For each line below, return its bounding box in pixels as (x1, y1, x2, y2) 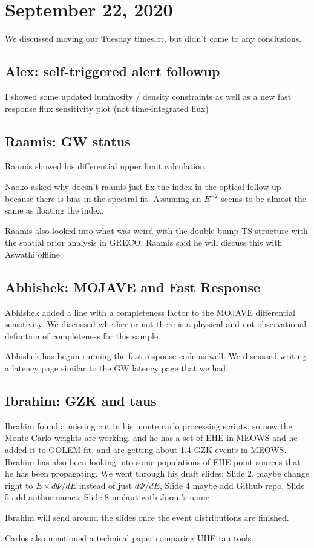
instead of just (79, 478, 132, 491)
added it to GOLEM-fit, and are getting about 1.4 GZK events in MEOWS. (5, 443, 287, 456)
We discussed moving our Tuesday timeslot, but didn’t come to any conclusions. (5, 32, 302, 45)
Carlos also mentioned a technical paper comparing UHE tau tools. (5, 531, 254, 544)
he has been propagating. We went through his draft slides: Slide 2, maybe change (5, 467, 309, 480)
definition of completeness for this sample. (5, 329, 161, 342)
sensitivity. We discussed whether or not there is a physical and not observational (5, 318, 307, 330)
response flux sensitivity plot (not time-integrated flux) (5, 102, 209, 114)
